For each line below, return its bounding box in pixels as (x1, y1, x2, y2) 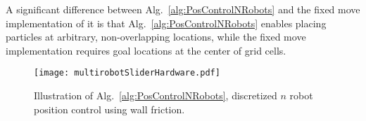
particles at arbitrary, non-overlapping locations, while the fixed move (6, 29, 306, 44)
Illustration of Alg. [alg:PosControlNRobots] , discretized (34, 88, 277, 103)
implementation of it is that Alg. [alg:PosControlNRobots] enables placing (6, 15, 327, 30)
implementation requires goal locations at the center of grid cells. (6, 43, 286, 57)
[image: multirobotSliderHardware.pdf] (34, 68, 220, 78)
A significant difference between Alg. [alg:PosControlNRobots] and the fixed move (6, 2, 360, 16)
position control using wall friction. (34, 101, 185, 116)
